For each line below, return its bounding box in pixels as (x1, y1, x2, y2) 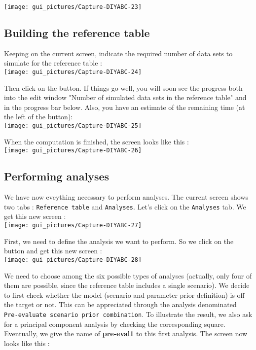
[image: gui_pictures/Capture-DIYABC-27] (4, 222, 142, 229)
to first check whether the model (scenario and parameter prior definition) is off (4, 289, 245, 300)
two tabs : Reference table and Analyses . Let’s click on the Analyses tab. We (4, 201, 246, 211)
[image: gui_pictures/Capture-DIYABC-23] (4, 3, 142, 10)
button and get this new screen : (4, 245, 102, 256)
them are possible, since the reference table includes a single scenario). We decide (4, 280, 250, 290)
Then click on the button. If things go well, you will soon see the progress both (4, 82, 243, 93)
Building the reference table (4, 25, 150, 40)
